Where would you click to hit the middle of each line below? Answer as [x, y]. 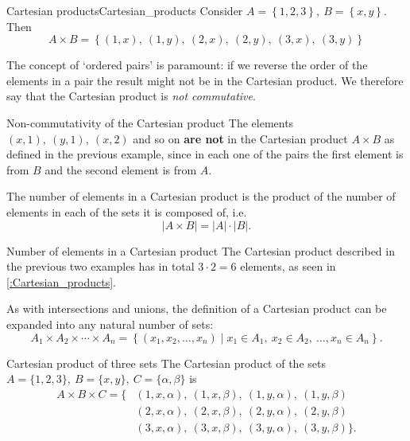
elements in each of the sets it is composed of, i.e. [127, 211]
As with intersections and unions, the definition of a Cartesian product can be [197, 308]
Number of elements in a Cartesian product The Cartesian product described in [201, 250]
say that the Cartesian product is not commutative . [131, 96]
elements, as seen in [288, 266]
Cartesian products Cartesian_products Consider [125, 10]
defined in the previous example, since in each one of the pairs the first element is [205, 154]
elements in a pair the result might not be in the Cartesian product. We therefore [205, 80]
